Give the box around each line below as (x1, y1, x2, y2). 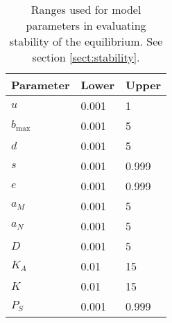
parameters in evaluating (26, 17, 146, 33)
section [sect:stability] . (32, 49, 140, 65)
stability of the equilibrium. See (9, 33, 163, 49)
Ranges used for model (31, 1, 141, 17)
